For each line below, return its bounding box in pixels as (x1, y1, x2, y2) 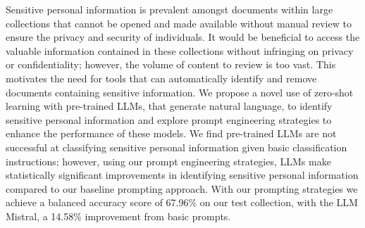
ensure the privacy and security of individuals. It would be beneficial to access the (6, 30, 360, 44)
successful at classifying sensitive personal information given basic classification (6, 139, 347, 154)
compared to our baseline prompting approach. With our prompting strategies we (6, 181, 358, 196)
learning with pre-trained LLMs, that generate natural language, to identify (6, 99, 333, 113)
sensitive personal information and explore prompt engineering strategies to (6, 112, 332, 127)
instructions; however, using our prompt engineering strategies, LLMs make (6, 153, 331, 168)
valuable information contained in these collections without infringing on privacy (6, 43, 354, 58)
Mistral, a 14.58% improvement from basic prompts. (6, 208, 231, 223)
